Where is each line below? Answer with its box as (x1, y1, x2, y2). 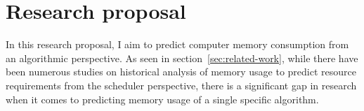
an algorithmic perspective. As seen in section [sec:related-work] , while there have (6, 50, 358, 65)
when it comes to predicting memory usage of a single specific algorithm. (6, 91, 319, 106)
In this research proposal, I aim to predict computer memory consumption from (6, 37, 349, 52)
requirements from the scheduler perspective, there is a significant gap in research (6, 77, 357, 92)
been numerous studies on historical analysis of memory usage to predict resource (6, 64, 356, 79)
